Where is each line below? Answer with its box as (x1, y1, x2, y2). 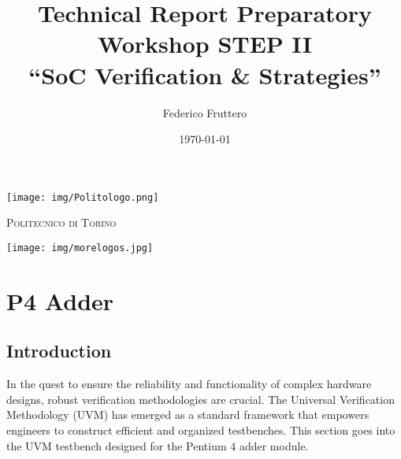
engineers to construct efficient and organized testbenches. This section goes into (6, 421, 395, 438)
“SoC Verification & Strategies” (28, 58, 381, 91)
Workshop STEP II (98, 28, 312, 60)
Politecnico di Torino (6, 214, 117, 231)
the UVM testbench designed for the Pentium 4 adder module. (6, 437, 309, 453)
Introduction (6, 339, 112, 363)
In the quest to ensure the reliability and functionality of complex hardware (6, 376, 372, 392)
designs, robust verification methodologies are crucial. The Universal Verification (6, 391, 395, 407)
